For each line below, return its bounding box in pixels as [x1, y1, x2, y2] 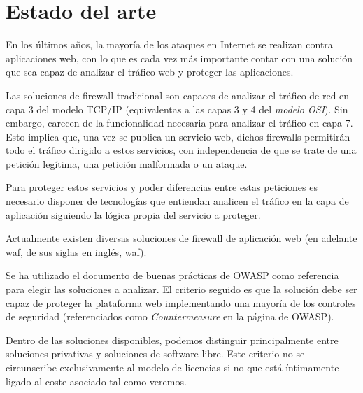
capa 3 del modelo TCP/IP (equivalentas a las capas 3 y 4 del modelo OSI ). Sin [6, 101, 348, 116]
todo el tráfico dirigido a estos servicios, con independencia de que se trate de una [6, 143, 357, 157]
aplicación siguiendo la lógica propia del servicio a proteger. [6, 207, 261, 222]
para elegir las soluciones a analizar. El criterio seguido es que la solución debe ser [6, 282, 357, 296]
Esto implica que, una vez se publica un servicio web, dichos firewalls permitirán [6, 129, 350, 143]
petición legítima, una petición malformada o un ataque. [6, 156, 248, 171]
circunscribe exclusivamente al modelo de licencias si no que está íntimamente [6, 360, 339, 374]
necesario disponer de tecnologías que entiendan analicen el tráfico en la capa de [6, 194, 349, 208]
